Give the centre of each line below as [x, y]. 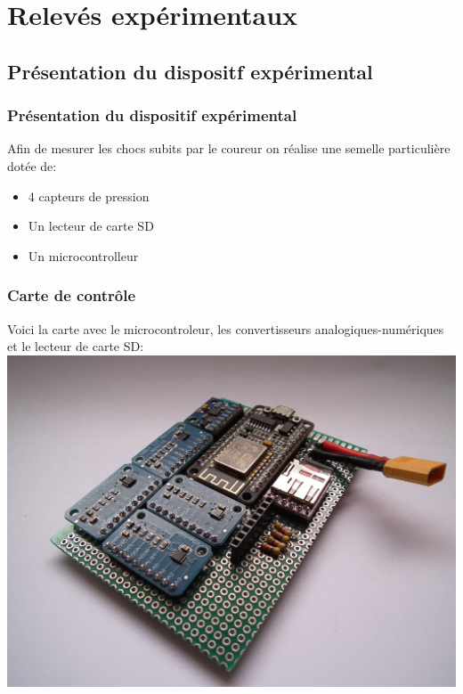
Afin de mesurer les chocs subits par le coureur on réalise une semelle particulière [229, 148]
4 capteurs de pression [89, 196]
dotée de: [32, 165]
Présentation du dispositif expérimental [152, 115]
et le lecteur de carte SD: [76, 346]
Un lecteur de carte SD [91, 226]
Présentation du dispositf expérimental [190, 71]
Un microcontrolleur [83, 255]
